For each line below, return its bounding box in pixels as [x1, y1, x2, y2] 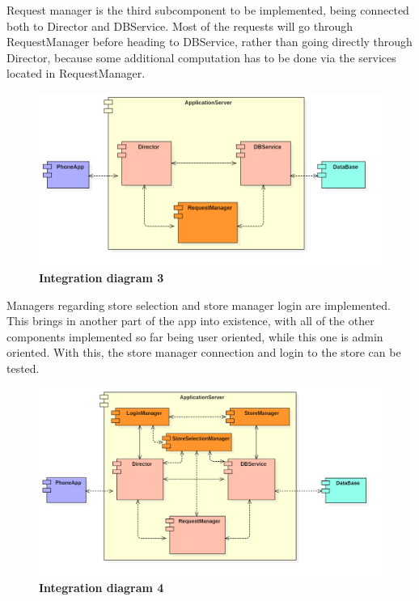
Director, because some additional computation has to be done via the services [6, 49, 396, 66]
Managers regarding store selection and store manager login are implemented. [6, 296, 391, 313]
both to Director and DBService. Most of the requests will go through [6, 17, 353, 34]
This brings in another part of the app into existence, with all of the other [6, 312, 375, 329]
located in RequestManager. [6, 65, 146, 82]
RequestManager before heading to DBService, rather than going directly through [6, 33, 413, 50]
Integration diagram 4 [39, 578, 164, 595]
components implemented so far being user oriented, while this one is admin [6, 328, 383, 345]
